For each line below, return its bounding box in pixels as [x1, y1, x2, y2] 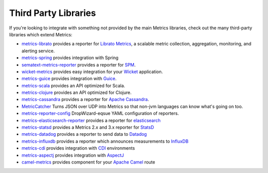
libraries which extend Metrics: [9, 31, 72, 37]
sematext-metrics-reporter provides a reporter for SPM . [21, 62, 136, 68]
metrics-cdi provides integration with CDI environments [21, 145, 135, 151]
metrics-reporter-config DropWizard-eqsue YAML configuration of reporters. [21, 110, 179, 116]
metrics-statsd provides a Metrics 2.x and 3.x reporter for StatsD [21, 124, 154, 130]
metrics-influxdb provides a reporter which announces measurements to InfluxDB [21, 138, 189, 144]
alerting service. [21, 48, 55, 54]
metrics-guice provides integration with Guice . [21, 76, 117, 82]
